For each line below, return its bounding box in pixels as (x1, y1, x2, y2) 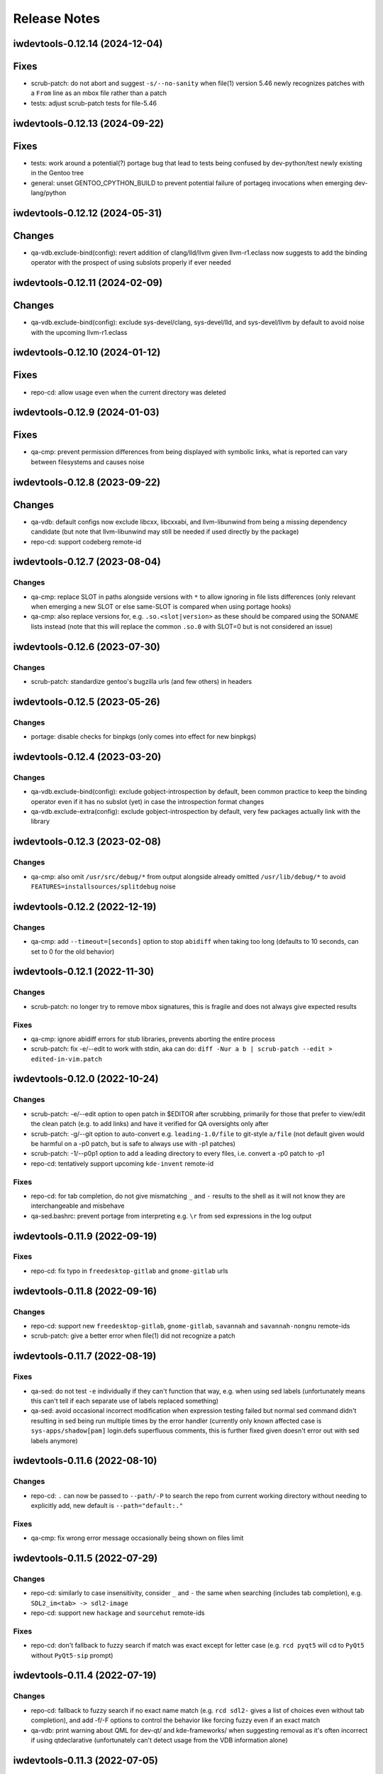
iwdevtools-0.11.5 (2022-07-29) (13, 1553, 158, 1564)
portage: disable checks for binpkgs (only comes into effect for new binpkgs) (30, 732, 257, 741)
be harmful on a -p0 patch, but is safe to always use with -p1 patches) (30, 1139, 235, 1147)
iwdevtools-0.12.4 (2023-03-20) (13, 751, 162, 763)
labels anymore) (30, 1436, 78, 1445)
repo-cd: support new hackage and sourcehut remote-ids (30, 1609, 205, 1617)
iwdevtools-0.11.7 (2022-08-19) (13, 1350, 157, 1362)
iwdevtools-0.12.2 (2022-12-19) (13, 900, 157, 913)
